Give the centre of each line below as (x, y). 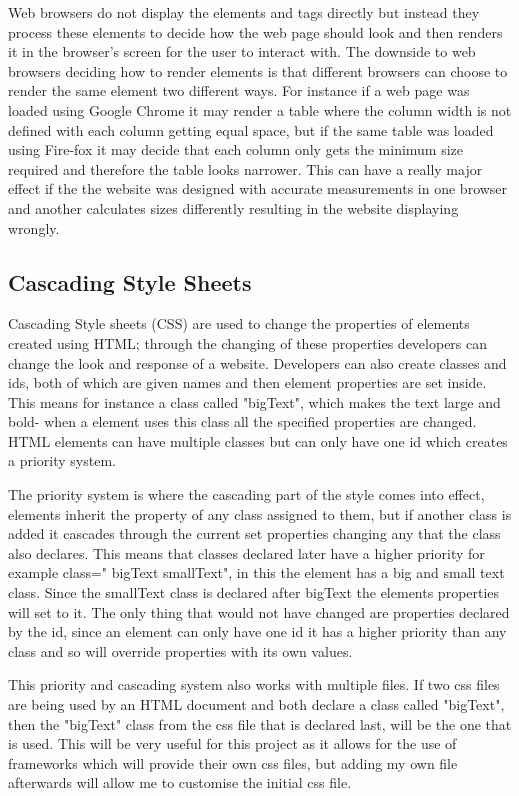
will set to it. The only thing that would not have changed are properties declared (259, 611)
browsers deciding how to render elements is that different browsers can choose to (258, 70)
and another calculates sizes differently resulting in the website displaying (233, 207)
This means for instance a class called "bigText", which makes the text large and (254, 401)
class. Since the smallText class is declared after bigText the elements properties (254, 592)
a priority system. (62, 460)
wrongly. (34, 227)
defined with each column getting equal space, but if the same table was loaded (251, 129)
